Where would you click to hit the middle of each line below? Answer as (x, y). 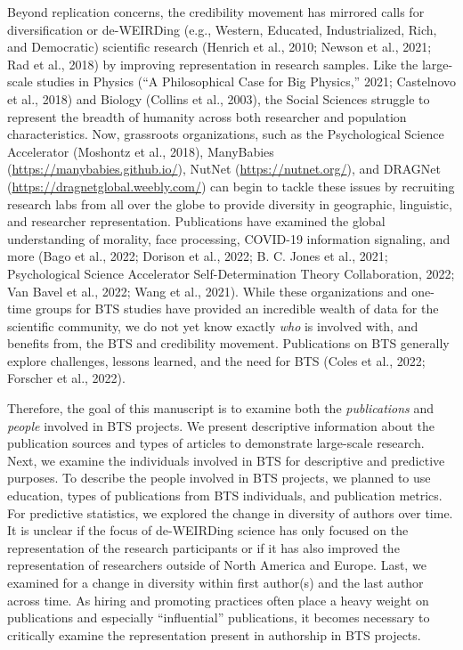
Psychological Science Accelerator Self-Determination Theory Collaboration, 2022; (231, 273)
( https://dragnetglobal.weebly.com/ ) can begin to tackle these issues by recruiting (231, 186)
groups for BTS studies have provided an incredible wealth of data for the (237, 309)
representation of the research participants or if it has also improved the (203, 547)
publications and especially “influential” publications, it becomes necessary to (219, 617)
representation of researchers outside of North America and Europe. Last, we (217, 565)
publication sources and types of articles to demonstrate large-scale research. (216, 443)
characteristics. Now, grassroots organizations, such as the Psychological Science (226, 134)
